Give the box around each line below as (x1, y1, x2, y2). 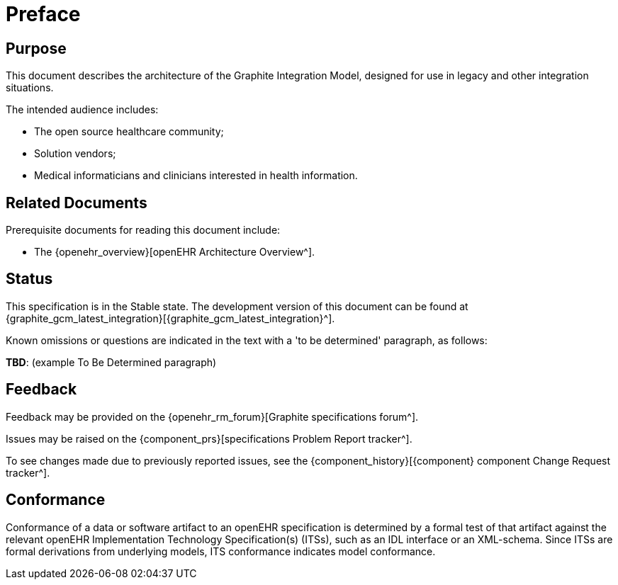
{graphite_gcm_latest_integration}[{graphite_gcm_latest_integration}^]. (6, 312, 335, 324)
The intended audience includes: (6, 103, 159, 116)
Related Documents (6, 193, 147, 212)
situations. (6, 81, 54, 94)
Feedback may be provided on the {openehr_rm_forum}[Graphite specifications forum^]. (6, 410, 419, 423)
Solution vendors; (34, 147, 116, 160)
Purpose (6, 39, 67, 57)
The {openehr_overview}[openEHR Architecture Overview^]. (34, 246, 315, 259)
